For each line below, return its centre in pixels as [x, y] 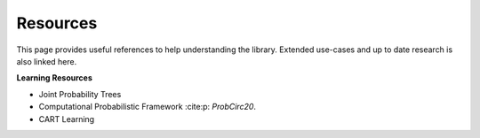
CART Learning [67, 119]
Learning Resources [54, 78]
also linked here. [47, 61]
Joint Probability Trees [80, 94]
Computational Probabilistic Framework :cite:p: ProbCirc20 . [148, 107]
